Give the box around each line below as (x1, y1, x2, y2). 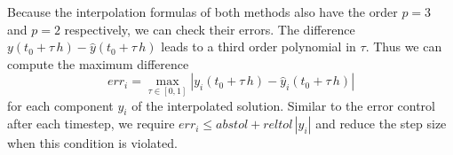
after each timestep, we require (7, 114, 175, 133)
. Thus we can (365, 37, 442, 56)
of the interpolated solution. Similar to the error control (131, 96, 435, 114)
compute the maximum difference (7, 54, 189, 73)
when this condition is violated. (7, 134, 178, 152)
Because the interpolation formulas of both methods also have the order (7, 3, 398, 20)
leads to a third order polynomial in (161, 37, 356, 56)
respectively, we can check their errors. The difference (64, 19, 355, 38)
